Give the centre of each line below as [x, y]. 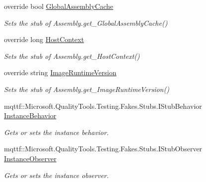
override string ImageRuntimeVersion [60, 72]
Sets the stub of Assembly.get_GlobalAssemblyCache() [86, 23]
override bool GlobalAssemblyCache [59, 6]
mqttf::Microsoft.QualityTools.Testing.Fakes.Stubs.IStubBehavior [103, 106]
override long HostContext [44, 39]
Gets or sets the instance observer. [57, 175]
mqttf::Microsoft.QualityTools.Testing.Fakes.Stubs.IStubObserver [103, 149]
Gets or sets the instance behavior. [56, 132]
